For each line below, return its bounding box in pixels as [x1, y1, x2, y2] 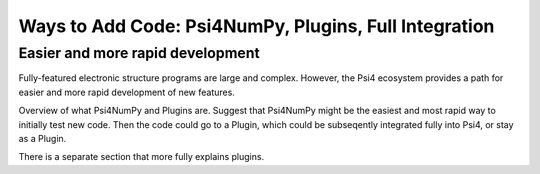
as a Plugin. [18, 132, 67, 144]
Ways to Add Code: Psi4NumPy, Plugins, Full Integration [18, 15, 495, 37]
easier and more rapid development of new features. [18, 86, 235, 98]
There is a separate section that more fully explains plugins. [18, 151, 265, 163]
